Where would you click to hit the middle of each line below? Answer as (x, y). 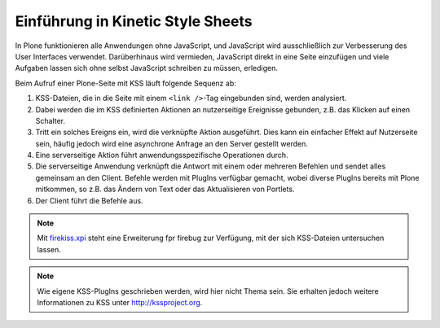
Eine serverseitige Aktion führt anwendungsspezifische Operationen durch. (162, 155)
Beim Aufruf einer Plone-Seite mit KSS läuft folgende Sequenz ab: (125, 83)
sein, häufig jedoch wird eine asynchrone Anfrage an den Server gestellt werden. (172, 143)
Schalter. (50, 120)
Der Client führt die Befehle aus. (89, 200)
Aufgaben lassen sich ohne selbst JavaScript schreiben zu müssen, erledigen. (147, 68)
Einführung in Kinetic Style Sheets (134, 21)
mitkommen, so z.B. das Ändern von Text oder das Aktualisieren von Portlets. (165, 189)
